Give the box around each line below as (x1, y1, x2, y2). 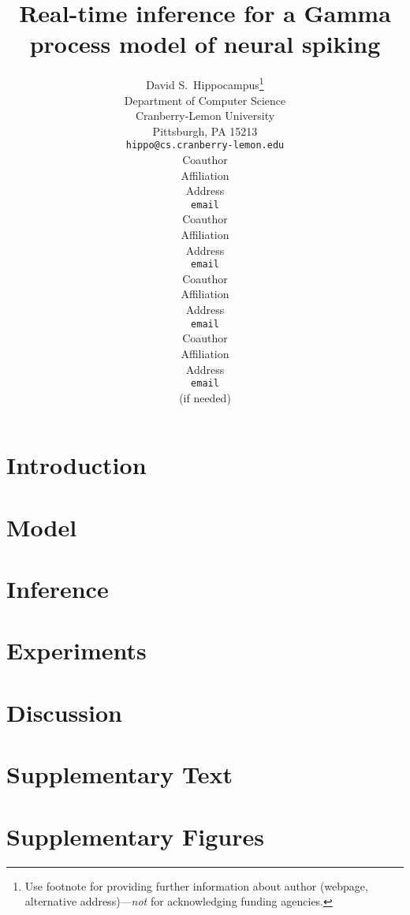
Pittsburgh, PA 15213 (152, 122, 258, 139)
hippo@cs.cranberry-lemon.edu (125, 140, 285, 151)
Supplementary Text (6, 758, 233, 790)
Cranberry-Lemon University (135, 107, 275, 124)
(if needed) (179, 389, 231, 405)
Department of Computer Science (124, 91, 286, 108)
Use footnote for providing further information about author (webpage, (24, 877, 368, 894)
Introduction (6, 449, 147, 481)
